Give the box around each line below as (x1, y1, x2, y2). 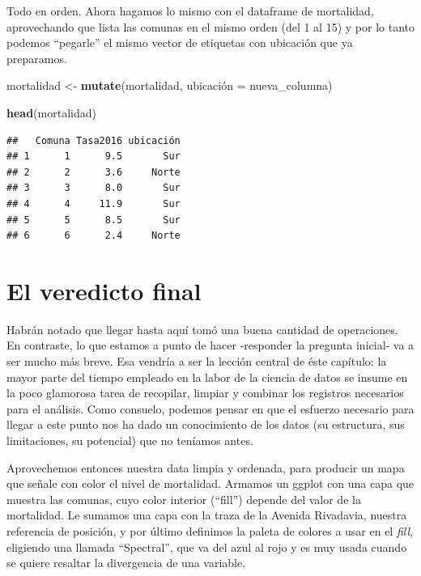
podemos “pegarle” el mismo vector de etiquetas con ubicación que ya (6, 34, 353, 51)
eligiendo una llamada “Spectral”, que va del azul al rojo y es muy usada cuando (6, 538, 407, 555)
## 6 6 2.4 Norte (6, 230, 181, 242)
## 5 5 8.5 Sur (6, 214, 181, 226)
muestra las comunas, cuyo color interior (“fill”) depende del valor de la (6, 490, 361, 507)
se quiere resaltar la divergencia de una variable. (6, 554, 246, 571)
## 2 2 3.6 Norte (6, 166, 181, 178)
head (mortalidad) (6, 104, 96, 121)
